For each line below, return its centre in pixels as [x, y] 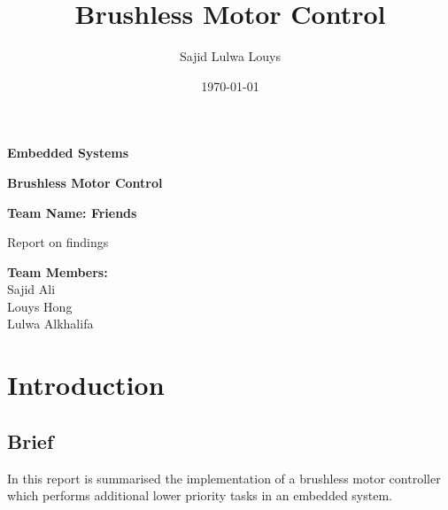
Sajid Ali [31, 289]
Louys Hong [40, 306]
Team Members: [58, 271]
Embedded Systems [68, 153]
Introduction [86, 385]
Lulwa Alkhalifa [50, 324]
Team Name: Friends [72, 212]
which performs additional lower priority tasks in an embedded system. [200, 495]
